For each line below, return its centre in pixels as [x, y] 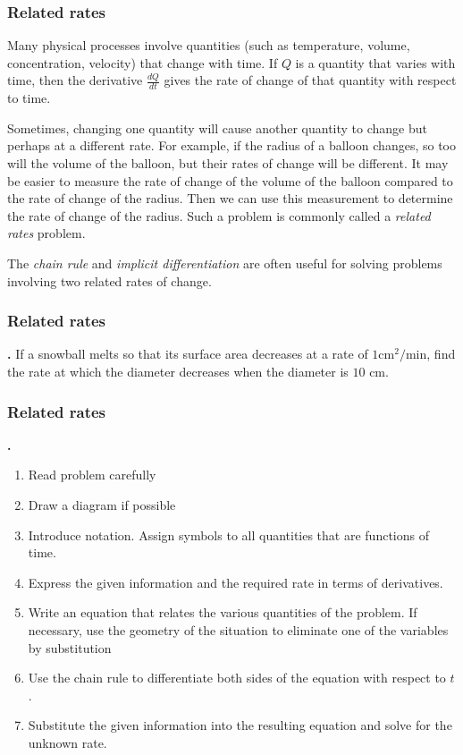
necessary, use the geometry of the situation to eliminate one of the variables [238, 629]
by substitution [70, 647]
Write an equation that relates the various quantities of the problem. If [223, 612]
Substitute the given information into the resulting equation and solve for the [240, 725]
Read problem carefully [92, 475]
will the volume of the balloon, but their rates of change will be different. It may [228, 163]
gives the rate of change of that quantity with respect [310, 80]
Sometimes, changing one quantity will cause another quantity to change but [217, 127]
